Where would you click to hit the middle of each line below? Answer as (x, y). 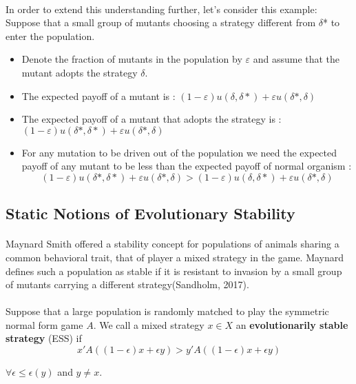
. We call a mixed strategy (149, 324)
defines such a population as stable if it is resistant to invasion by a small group (174, 271)
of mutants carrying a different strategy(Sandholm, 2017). (127, 284)
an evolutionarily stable (292, 324)
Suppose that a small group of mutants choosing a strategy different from (161, 22)
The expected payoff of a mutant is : (98, 95)
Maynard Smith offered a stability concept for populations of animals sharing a (172, 244)
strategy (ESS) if (44, 338)
